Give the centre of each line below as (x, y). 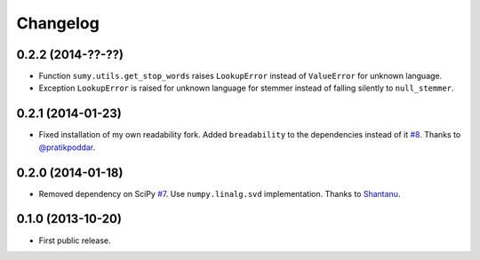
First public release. (75, 240)
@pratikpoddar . (67, 147)
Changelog (58, 23)
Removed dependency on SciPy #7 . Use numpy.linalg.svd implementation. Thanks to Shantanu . (220, 193)
